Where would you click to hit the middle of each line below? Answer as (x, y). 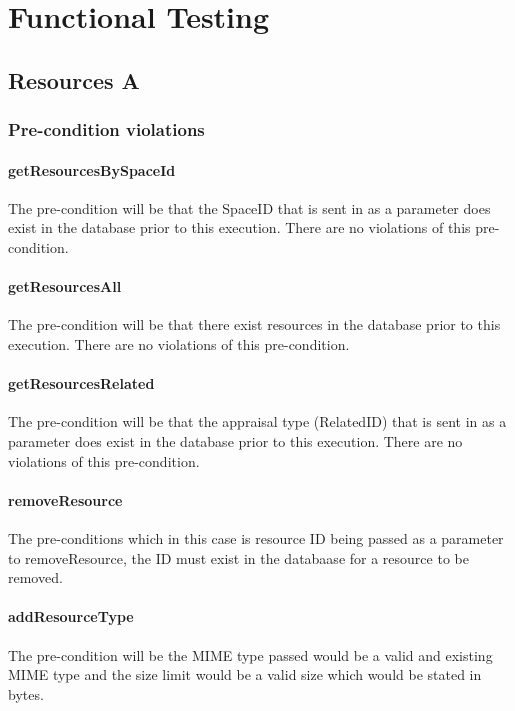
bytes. (26, 693)
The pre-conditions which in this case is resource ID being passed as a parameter (256, 537)
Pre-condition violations (106, 129)
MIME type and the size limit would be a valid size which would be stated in (245, 674)
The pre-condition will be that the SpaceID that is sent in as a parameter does (249, 207)
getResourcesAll (65, 286)
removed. (35, 577)
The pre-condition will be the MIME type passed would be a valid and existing (250, 654)
